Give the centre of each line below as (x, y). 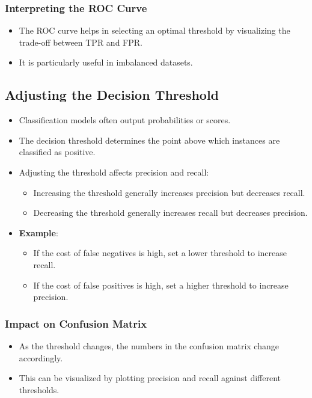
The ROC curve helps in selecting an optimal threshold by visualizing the (154, 30)
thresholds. (39, 389)
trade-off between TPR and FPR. (81, 42)
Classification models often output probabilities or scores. (125, 120)
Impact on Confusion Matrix (76, 323)
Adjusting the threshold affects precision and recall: (114, 172)
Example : (38, 232)
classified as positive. (57, 152)
